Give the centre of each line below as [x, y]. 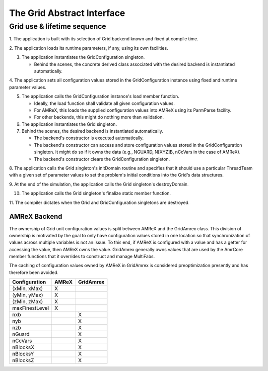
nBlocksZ [23, 361]
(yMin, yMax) [28, 295]
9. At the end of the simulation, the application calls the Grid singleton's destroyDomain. [99, 184]
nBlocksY [23, 354]
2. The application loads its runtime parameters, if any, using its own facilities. [89, 48]
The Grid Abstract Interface [67, 13]
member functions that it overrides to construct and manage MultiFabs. [82, 257]
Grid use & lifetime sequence [58, 26]
